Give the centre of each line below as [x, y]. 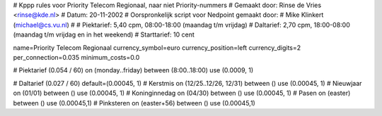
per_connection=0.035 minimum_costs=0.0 [76, 57]
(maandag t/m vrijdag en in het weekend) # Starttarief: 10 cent [104, 34]
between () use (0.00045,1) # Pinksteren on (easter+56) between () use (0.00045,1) [134, 103]
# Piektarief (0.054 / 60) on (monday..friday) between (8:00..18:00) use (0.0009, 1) [133, 70]
